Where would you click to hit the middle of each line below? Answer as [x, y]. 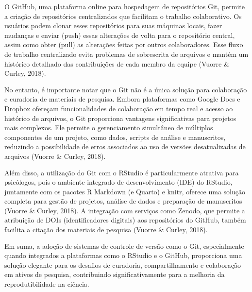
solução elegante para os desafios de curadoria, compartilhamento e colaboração [123, 265]
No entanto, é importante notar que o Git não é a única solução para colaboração [126, 89]
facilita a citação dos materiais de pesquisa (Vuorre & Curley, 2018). [106, 230]
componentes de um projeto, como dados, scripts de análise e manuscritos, [115, 137]
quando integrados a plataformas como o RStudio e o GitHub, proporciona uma [123, 255]
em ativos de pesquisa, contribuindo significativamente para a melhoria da [115, 274]
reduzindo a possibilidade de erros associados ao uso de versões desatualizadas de [125, 146]
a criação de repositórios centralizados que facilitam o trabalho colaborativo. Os [123, 16]
